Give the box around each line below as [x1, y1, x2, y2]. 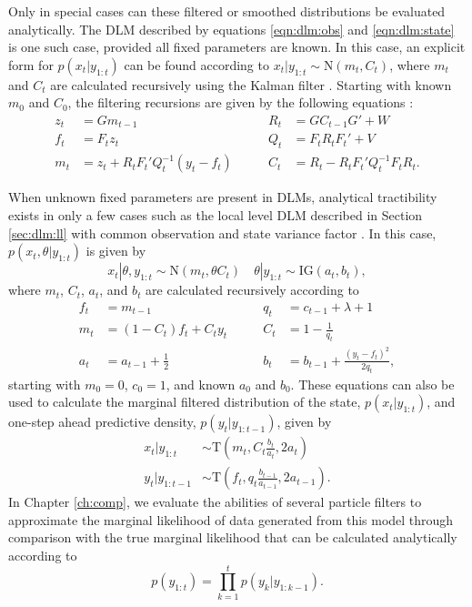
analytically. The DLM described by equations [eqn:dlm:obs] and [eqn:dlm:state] [8, 19, 455, 38]
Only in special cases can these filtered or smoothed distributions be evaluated [8, 2, 446, 20]
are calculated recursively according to [146, 280, 359, 299]
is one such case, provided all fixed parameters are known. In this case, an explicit [8, 37, 466, 56]
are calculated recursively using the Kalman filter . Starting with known [50, 75, 452, 94]
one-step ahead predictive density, [8, 412, 196, 431]
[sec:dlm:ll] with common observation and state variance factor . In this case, [8, 223, 437, 242]
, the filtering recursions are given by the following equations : [67, 93, 414, 112]
